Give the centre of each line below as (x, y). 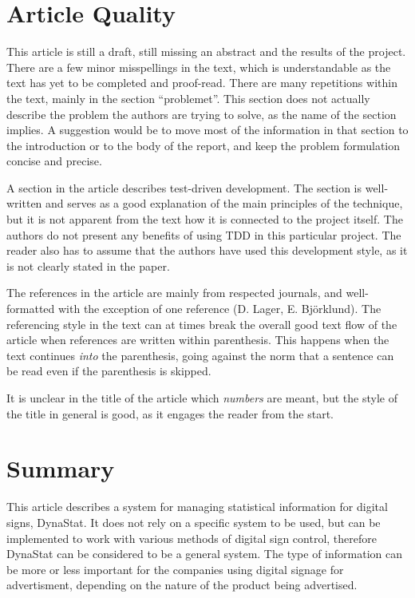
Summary (61, 468)
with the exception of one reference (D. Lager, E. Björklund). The (219, 309)
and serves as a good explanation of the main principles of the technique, (224, 203)
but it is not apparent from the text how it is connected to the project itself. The (205, 219)
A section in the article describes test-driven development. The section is (184, 187)
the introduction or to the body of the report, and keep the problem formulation (204, 145)
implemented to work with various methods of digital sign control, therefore (192, 538)
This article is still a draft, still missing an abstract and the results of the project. (206, 51)
